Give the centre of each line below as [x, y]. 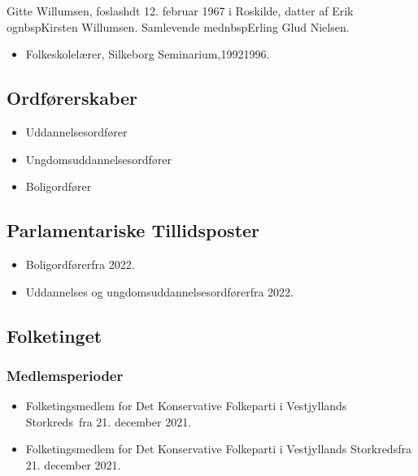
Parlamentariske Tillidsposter [133, 230]
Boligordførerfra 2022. [80, 264]
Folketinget [54, 335]
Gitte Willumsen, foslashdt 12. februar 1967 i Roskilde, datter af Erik [180, 11]
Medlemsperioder [65, 375]
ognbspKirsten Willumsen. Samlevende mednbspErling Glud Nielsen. [178, 26]
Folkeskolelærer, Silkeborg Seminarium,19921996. [148, 54]
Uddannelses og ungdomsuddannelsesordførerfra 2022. [159, 291]
